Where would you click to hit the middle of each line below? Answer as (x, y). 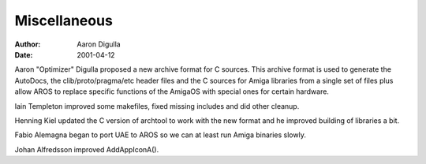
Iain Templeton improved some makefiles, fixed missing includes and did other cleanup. (157, 106)
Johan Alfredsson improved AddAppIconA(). (87, 149)
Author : (28, 44)
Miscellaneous (64, 20)
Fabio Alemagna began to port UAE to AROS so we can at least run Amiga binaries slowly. (161, 135)
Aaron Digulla (99, 44)
